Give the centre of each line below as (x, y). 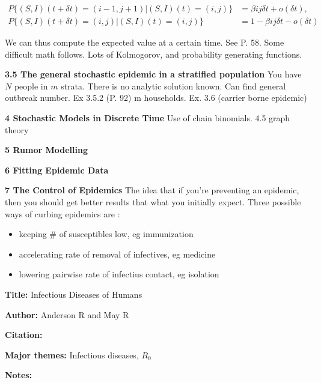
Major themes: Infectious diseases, (72, 354)
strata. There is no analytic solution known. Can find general (173, 86)
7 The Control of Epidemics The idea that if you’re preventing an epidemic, (152, 190)
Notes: (19, 375)
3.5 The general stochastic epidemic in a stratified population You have (153, 74)
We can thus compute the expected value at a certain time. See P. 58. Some (145, 42)
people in (31, 86)
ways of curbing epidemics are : (63, 213)
